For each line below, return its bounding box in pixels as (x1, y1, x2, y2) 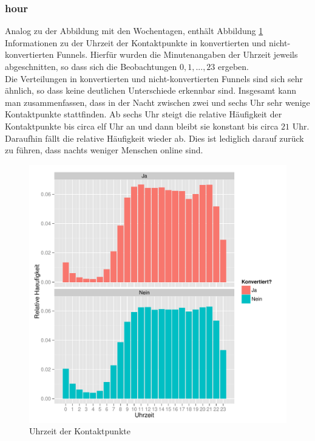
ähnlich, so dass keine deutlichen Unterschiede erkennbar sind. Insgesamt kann (5, 84, 297, 97)
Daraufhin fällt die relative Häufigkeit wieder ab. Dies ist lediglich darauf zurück (5, 131, 304, 144)
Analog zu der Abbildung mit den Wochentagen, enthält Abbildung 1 (5, 24, 263, 37)
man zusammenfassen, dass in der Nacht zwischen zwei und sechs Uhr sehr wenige (5, 95, 310, 108)
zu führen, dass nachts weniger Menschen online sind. (5, 144, 203, 156)
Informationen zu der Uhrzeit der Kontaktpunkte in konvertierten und (5, 36, 266, 49)
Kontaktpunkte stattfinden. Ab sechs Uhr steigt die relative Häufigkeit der (5, 108, 282, 120)
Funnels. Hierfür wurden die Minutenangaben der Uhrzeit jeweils (56, 48, 298, 61)
